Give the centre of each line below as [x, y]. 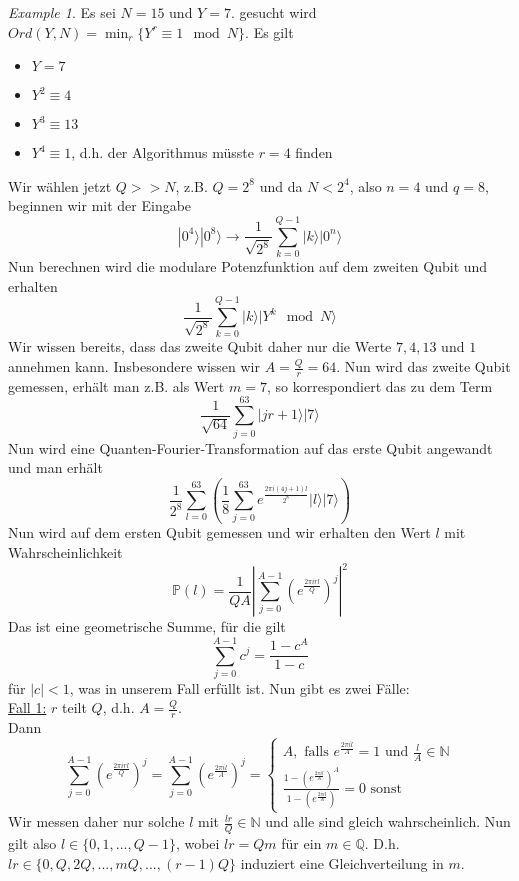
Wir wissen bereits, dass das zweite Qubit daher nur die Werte [200, 346]
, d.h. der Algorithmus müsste [162, 152]
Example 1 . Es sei [62, 12]
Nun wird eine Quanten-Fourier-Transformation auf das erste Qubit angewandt [250, 447]
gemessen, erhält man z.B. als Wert [116, 385]
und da [281, 185]
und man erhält [55, 467]
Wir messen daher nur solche [96, 821]
